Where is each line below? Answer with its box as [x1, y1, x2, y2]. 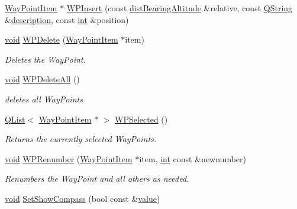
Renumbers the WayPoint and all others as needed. [5, 172, 189, 185]
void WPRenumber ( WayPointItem [5, 152, 133, 165]
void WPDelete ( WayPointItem [5, 33, 118, 46]
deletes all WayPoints [5, 92, 83, 105]
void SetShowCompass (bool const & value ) [5, 192, 160, 204]
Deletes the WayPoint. [5, 53, 86, 65]
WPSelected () [114, 112, 168, 125]
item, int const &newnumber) [139, 152, 246, 165]
